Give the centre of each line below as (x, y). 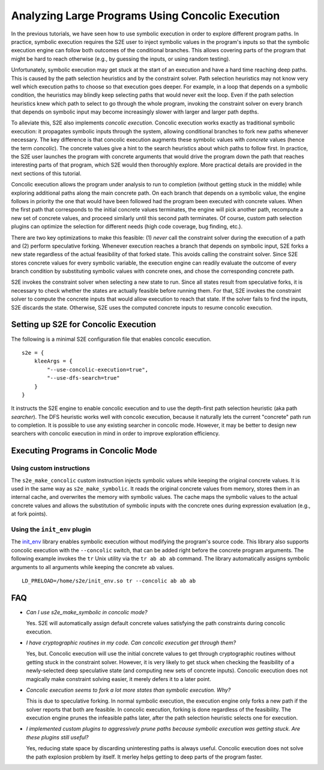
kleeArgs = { (53, 361)
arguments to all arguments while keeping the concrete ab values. (92, 567)
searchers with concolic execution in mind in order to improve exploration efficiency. (115, 433)
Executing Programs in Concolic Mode (84, 451)
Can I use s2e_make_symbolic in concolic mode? (87, 612)
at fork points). (29, 514)
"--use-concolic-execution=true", (98, 369)
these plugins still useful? (58, 737)
